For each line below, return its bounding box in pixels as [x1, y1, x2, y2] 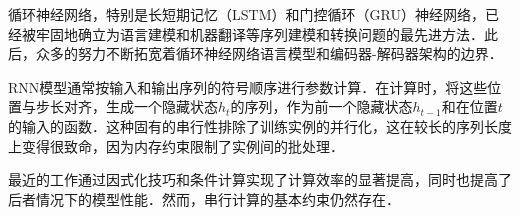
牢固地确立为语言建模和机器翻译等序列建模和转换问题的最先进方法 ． [35, 23, 484, 44]
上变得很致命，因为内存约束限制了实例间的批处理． [8, 135, 344, 156]
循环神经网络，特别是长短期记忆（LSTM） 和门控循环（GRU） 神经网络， [8, 4, 485, 24]
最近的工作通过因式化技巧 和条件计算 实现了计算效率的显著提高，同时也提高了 [8, 169, 512, 190]
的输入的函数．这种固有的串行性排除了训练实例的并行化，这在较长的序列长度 [8, 115, 512, 136]
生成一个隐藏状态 [105, 96, 218, 117]
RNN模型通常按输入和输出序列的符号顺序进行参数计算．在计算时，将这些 [8, 76, 488, 97]
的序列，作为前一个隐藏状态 [230, 96, 413, 117]
